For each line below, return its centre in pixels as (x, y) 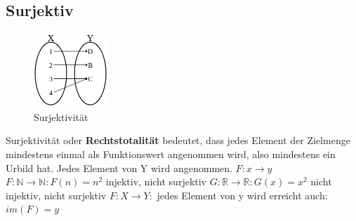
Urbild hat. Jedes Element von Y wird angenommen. (119, 167)
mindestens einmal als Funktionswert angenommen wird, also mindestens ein (171, 154)
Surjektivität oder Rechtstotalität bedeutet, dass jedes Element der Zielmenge (178, 140)
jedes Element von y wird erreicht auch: (242, 195)
